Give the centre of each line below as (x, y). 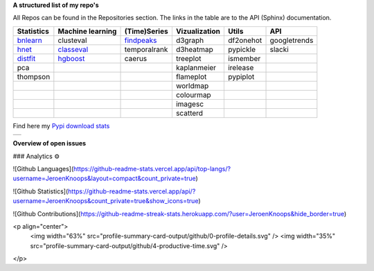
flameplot (191, 76)
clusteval (72, 40)
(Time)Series (146, 31)
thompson (34, 76)
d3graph (190, 40)
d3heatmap (195, 49)
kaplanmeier (196, 67)
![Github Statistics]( (41, 191)
